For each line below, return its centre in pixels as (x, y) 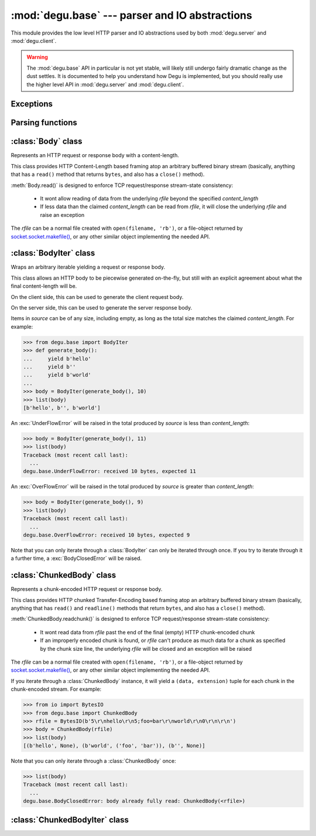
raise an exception (62, 215)
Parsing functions (44, 123)
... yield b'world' (57, 375)
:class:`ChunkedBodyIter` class (70, 820)
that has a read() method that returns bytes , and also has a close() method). (108, 174)
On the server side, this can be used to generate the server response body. (102, 308)
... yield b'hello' (57, 358)
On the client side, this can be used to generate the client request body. (97, 297)
